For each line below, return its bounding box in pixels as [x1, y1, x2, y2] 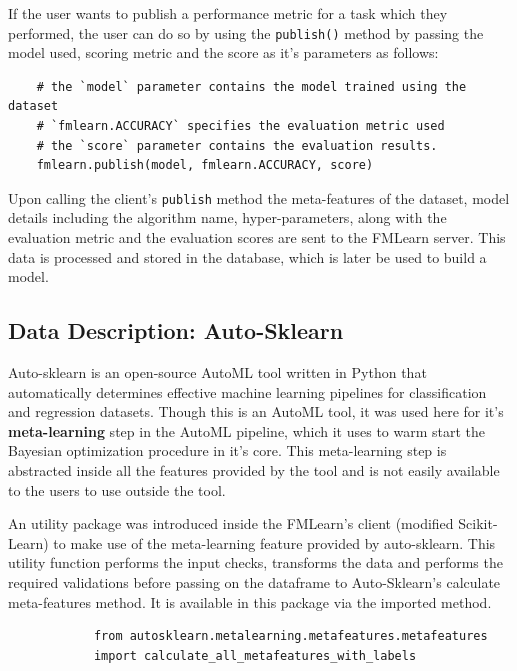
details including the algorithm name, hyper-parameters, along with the [8, 207, 447, 228]
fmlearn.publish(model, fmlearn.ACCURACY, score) [36, 158, 374, 173]
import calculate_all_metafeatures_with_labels [93, 648, 417, 663]
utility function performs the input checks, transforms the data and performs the [8, 552, 503, 573]
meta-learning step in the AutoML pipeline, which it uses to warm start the [8, 420, 486, 441]
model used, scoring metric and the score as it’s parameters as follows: [8, 42, 439, 63]
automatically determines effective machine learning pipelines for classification [8, 381, 487, 402]
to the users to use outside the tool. [8, 479, 226, 500]
